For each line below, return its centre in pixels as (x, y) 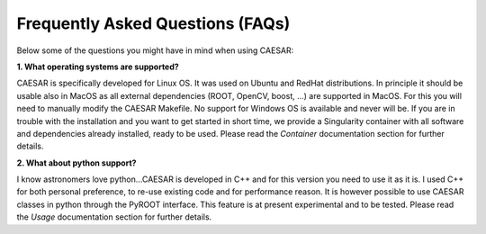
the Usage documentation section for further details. (114, 217)
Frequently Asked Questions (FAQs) (153, 23)
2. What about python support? (76, 163)
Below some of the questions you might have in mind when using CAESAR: (155, 50)
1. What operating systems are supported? (98, 67)
